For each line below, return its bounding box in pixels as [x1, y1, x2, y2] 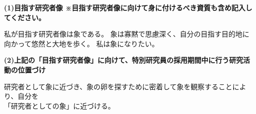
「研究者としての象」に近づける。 [4, 100, 115, 111]
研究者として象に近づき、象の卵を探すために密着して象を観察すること [4, 81, 233, 91]
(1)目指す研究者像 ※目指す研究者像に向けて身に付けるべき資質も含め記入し [4, 2, 253, 12]
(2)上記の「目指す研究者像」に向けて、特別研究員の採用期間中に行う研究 [4, 55, 243, 65]
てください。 [4, 12, 46, 22]
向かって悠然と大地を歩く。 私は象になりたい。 [4, 38, 159, 48]
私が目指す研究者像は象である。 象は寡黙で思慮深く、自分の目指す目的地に [4, 29, 250, 39]
